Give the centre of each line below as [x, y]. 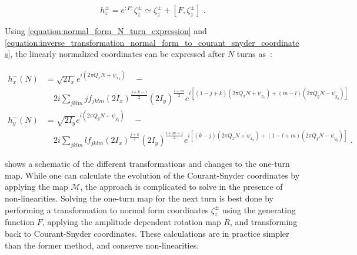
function [20, 222]
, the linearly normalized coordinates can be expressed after [118, 54]
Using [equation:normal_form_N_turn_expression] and [106, 31]
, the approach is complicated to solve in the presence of [181, 187]
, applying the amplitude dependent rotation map [131, 222]
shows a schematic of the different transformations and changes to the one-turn [147, 164]
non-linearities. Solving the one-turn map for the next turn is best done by [139, 198]
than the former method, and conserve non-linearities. [102, 245]
